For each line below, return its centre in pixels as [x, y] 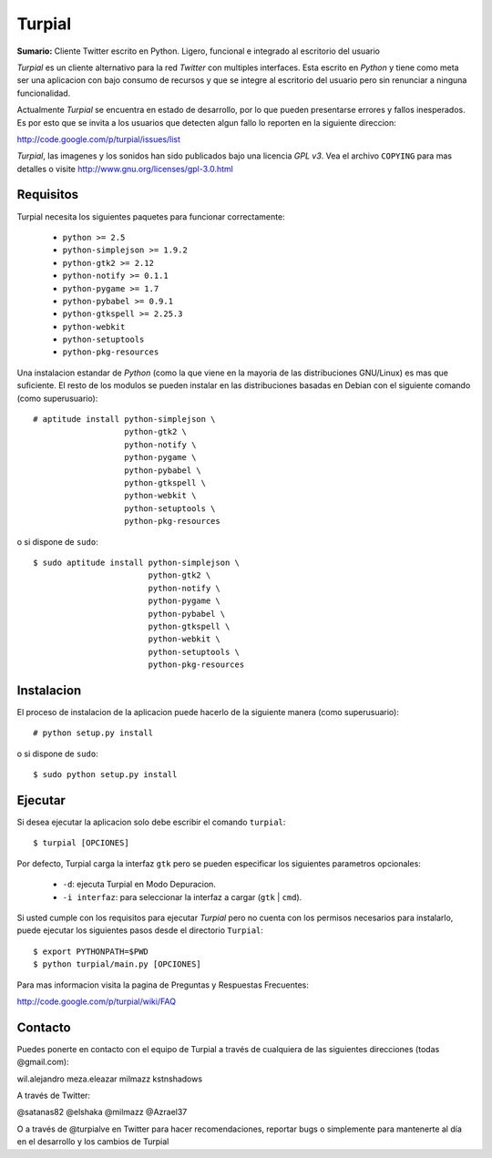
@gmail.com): [43, 1062]
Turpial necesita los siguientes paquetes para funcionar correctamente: [151, 216]
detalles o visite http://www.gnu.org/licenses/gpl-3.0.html [125, 169]
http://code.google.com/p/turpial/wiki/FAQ [97, 1001]
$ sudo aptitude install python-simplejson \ [137, 562]
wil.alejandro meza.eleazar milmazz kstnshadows [110, 1079]
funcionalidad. [44, 93]
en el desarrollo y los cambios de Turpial [93, 1142]
